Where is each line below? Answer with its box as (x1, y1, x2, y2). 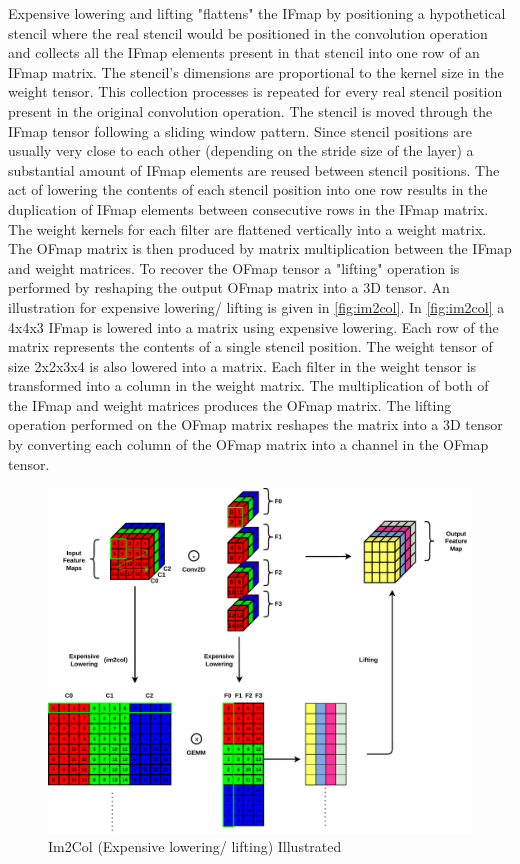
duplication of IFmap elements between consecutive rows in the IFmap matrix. (8, 198, 489, 219)
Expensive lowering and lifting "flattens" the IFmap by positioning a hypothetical (8, 3, 506, 23)
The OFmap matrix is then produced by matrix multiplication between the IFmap (8, 238, 512, 259)
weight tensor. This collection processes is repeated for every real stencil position (8, 81, 503, 102)
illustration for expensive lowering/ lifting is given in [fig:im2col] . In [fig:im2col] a (8, 296, 505, 317)
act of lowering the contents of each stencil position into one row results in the (8, 179, 488, 200)
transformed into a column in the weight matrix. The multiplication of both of (8, 375, 489, 396)
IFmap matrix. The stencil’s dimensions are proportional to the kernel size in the (8, 61, 504, 82)
